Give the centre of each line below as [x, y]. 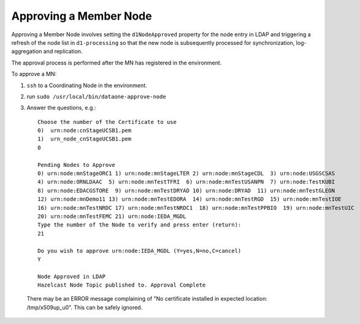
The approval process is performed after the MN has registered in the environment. [117, 63]
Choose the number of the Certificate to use [107, 122]
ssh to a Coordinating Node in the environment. [87, 85]
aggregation [27, 52]
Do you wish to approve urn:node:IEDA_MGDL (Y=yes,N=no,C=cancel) [140, 251]
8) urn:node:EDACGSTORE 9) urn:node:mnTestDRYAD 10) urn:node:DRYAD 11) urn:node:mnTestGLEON [186, 191]
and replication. [63, 52]
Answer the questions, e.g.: [61, 108]
